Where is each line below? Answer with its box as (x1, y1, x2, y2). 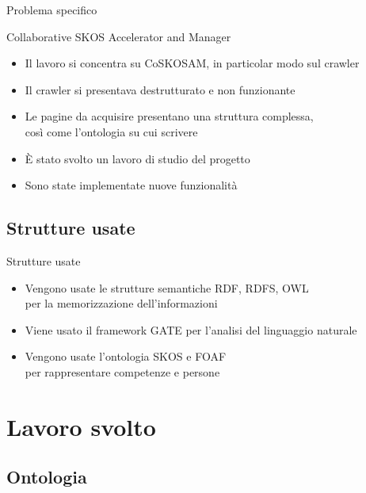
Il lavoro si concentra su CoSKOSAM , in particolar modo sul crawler (25, 55, 360, 71)
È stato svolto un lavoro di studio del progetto (25, 150, 250, 166)
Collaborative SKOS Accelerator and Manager (6, 28, 231, 44)
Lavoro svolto (6, 410, 156, 442)
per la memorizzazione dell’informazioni (25, 295, 218, 311)
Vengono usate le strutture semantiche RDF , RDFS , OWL (25, 279, 309, 296)
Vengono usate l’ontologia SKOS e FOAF (25, 348, 227, 365)
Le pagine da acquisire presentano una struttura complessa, (25, 108, 314, 124)
